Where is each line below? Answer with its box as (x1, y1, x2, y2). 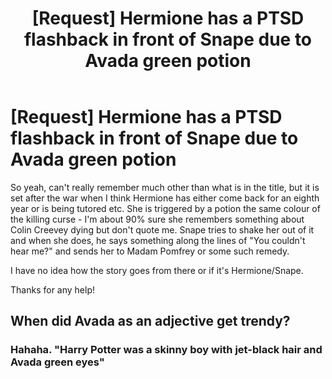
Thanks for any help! (10, 283, 95, 296)
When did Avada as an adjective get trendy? (10, 313, 291, 330)
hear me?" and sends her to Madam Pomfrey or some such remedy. (10, 245, 290, 257)
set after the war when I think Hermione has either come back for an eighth (10, 192, 320, 204)
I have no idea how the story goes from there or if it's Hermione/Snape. (10, 264, 304, 276)
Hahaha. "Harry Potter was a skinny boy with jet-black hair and (10, 343, 323, 357)
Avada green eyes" (10, 355, 105, 369)
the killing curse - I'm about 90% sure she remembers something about (10, 213, 305, 225)
